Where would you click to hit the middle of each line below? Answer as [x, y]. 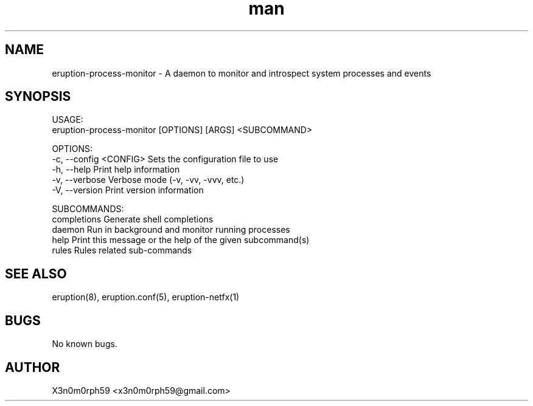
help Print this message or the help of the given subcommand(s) [181, 240]
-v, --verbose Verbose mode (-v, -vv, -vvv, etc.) [148, 180]
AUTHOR [33, 367]
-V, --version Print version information [128, 190]
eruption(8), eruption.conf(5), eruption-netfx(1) [146, 297]
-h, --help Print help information [116, 170]
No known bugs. [85, 344]
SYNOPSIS [38, 97]
